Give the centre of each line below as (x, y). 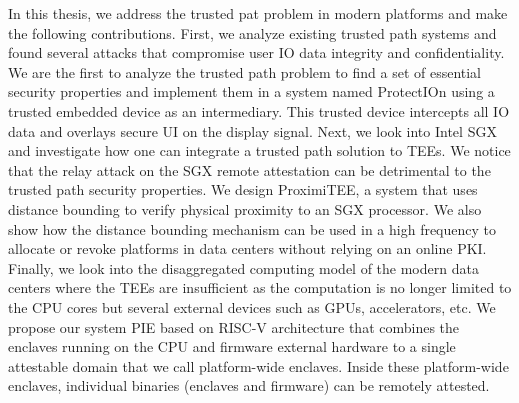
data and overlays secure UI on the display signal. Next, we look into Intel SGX (252, 130)
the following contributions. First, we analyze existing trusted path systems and (252, 32)
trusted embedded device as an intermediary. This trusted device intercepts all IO (259, 110)
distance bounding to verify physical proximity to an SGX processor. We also (245, 208)
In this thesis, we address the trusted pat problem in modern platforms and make (258, 13)
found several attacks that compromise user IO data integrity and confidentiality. (256, 52)
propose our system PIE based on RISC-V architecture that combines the (234, 326)
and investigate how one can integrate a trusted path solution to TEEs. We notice (259, 150)
